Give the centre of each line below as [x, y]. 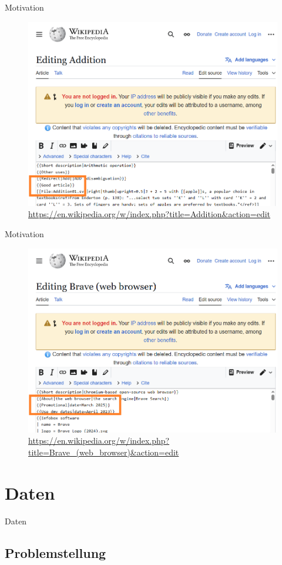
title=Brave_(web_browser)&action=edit [104, 452]
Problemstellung [56, 552]
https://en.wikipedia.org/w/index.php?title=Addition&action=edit [150, 214]
